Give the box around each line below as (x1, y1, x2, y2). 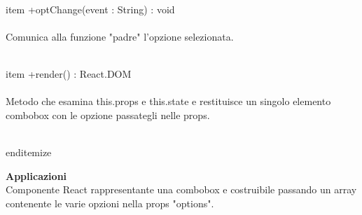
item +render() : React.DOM (6, 66, 132, 81)
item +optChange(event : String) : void (6, 1, 175, 16)
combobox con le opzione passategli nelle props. (6, 107, 210, 122)
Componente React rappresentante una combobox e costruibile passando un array (6, 182, 357, 197)
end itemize (6, 144, 52, 159)
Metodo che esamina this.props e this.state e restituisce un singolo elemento (6, 94, 331, 109)
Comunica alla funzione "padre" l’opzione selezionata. (6, 29, 234, 43)
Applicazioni (6, 168, 67, 183)
